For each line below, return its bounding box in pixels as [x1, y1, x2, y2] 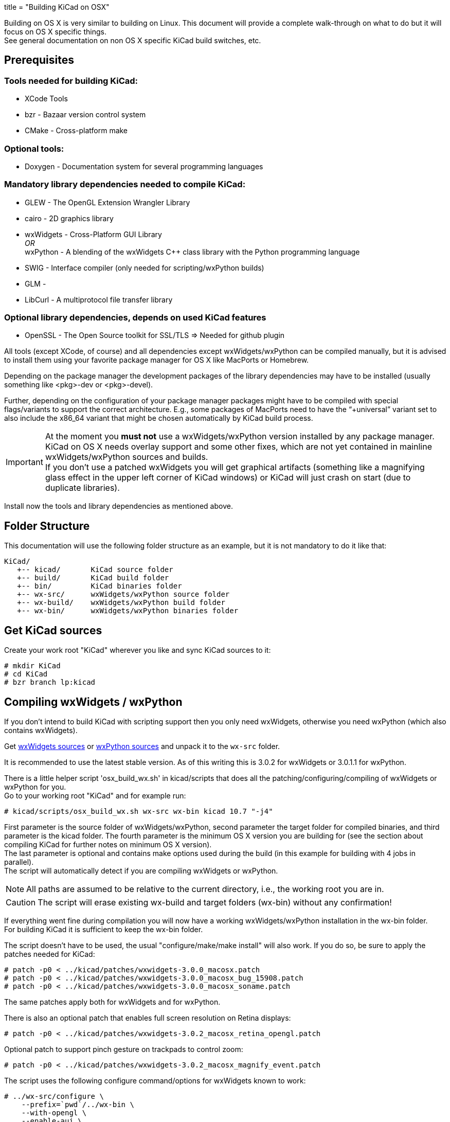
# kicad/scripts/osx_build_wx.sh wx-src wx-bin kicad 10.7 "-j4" [4, 807, 273, 815]
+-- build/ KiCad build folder [17, 574, 169, 582]
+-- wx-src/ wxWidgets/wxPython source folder [17, 590, 230, 599]
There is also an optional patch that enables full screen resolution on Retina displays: [4, 1013, 291, 1022]
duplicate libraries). [45, 483, 120, 493]
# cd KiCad [4, 670, 48, 679]
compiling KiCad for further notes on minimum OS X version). [4, 840, 212, 849]
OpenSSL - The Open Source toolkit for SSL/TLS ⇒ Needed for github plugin [25, 331, 285, 340]
